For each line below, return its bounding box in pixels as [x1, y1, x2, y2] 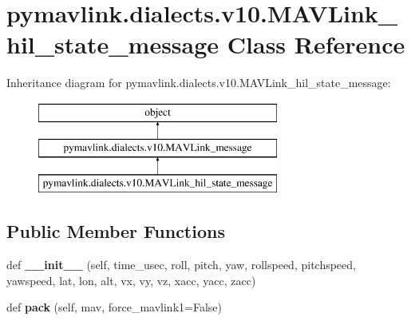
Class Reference [227, 28, 405, 61]
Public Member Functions [6, 219, 225, 244]
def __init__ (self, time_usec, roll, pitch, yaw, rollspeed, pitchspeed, [6, 256, 356, 273]
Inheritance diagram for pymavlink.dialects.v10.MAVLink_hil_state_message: [6, 74, 391, 91]
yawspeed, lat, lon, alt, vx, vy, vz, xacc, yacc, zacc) [6, 271, 256, 288]
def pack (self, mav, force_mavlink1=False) [6, 299, 222, 315]
